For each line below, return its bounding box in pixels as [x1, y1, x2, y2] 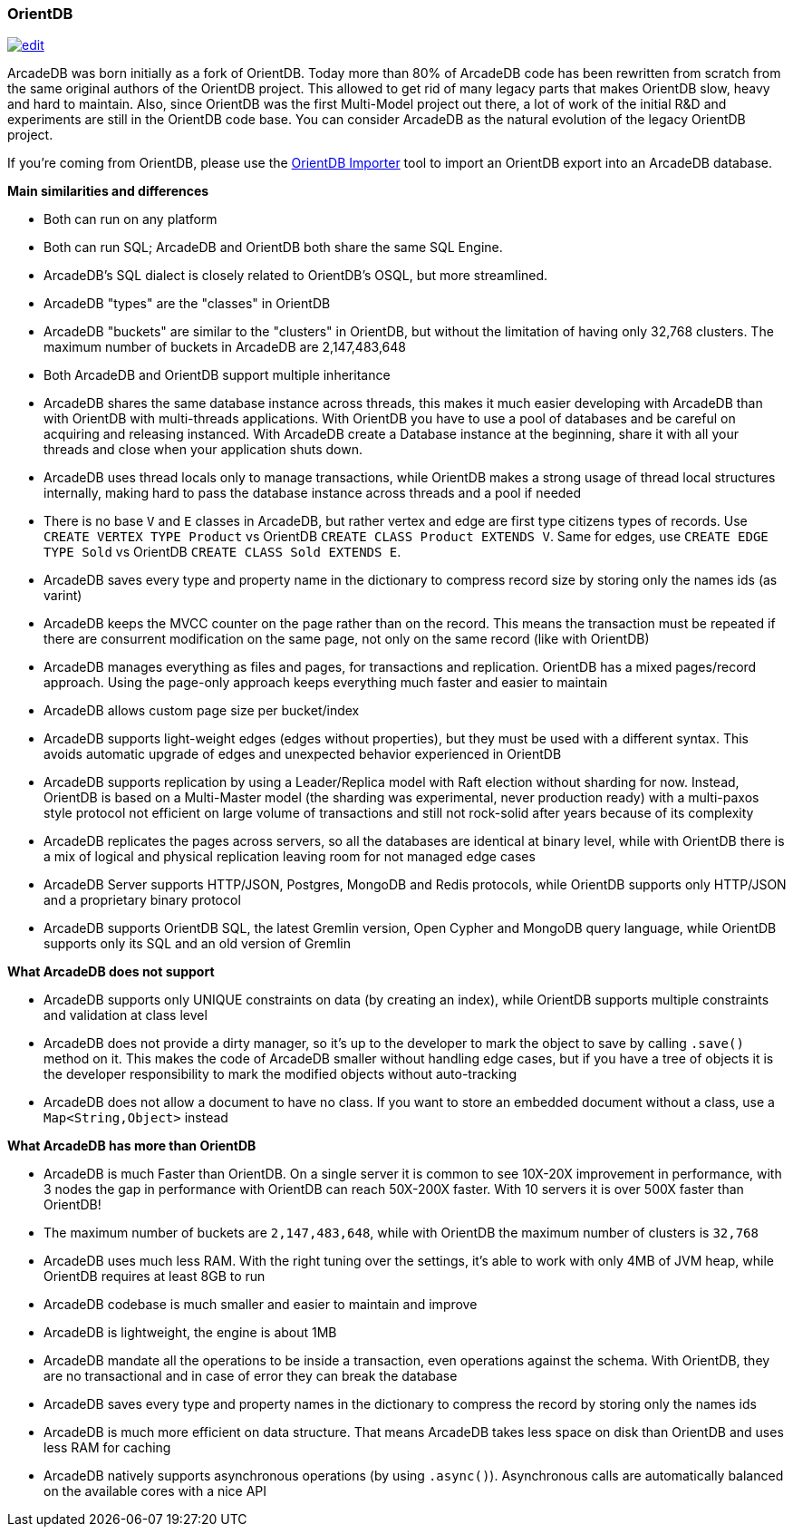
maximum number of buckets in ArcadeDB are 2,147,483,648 [44, 339, 406, 355]
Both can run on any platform [44, 211, 218, 228]
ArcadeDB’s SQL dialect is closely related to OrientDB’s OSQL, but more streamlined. [44, 267, 548, 284]
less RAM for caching [44, 1440, 171, 1456]
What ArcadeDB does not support [7, 964, 215, 980]
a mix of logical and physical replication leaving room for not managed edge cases [44, 849, 536, 865]
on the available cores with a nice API [44, 1483, 267, 1500]
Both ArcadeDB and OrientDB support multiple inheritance [44, 367, 391, 383]
